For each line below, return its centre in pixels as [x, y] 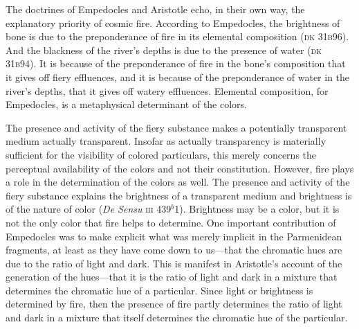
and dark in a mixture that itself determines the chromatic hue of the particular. [177, 318]
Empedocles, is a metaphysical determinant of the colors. [127, 104]
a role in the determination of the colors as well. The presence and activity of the [178, 182]
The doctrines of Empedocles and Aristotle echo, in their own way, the [155, 9]
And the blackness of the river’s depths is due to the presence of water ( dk [164, 50]
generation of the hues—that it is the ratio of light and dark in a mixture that [172, 277]
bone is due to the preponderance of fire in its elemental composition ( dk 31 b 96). [177, 36]
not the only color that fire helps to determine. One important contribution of [171, 222]
